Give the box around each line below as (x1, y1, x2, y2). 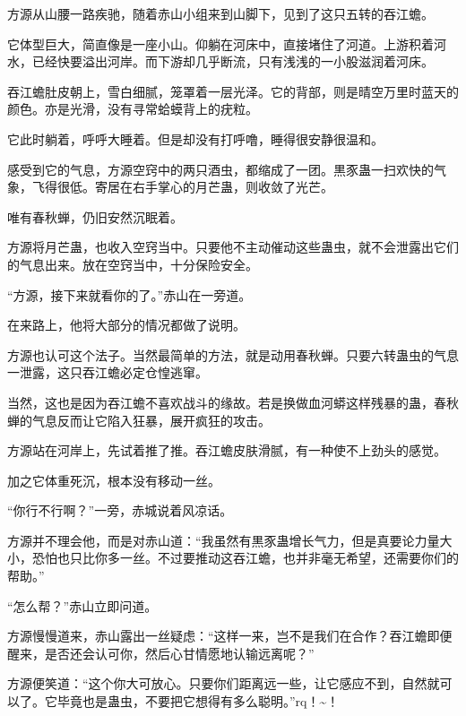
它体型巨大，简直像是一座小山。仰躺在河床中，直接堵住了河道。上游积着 (7, 34, 434, 53)
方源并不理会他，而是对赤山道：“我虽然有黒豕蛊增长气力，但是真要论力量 (7, 531, 440, 549)
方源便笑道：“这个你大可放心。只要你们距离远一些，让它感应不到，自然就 (7, 674, 440, 693)
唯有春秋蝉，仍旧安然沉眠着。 (7, 207, 183, 226)
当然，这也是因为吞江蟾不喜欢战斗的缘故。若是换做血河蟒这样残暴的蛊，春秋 (7, 393, 459, 411)
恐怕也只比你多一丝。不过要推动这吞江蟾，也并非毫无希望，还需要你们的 (31, 548, 459, 567)
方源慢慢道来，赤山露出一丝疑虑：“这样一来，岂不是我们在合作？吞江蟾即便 (7, 626, 453, 645)
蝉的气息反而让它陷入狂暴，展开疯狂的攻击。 (7, 410, 271, 429)
